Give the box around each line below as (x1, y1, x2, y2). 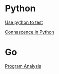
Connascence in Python (5, 29, 55, 35)
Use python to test (5, 19, 43, 25)
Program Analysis (5, 63, 41, 69)
